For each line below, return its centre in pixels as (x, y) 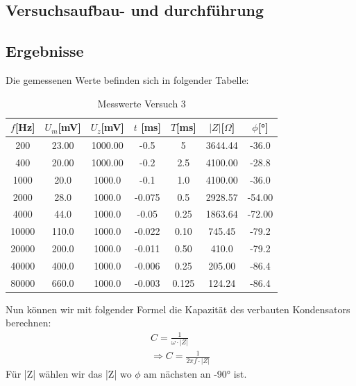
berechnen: (28, 323)
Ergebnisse (45, 51)
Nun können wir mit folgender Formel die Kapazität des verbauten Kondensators (178, 309)
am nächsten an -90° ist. (195, 373)
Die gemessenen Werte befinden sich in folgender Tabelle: (127, 79)
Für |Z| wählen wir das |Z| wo (69, 373)
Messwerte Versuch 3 (142, 103)
